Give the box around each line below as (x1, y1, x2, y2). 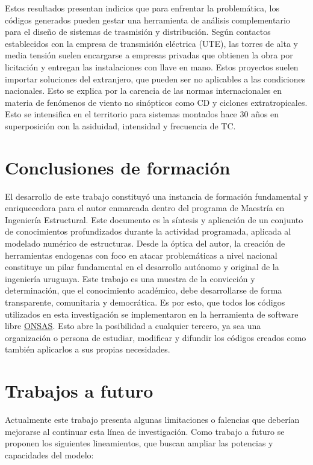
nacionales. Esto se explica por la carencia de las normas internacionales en (5, 84, 282, 97)
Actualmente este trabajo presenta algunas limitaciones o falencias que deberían (5, 413, 300, 426)
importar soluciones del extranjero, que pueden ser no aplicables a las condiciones (5, 72, 306, 85)
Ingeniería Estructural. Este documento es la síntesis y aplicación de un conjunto (5, 213, 303, 226)
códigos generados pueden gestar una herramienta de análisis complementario (5, 13, 290, 26)
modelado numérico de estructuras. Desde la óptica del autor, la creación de (5, 237, 285, 250)
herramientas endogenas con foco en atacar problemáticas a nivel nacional (5, 248, 277, 261)
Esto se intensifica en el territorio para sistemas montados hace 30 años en (5, 108, 279, 120)
